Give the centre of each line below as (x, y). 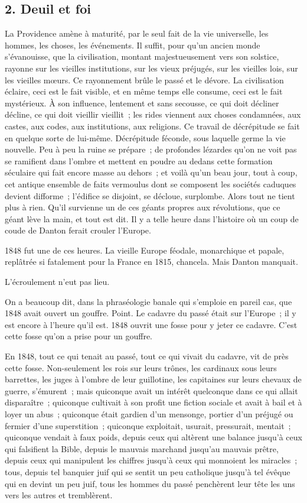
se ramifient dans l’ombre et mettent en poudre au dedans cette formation (139, 160)
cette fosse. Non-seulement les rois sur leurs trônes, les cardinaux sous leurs (141, 367)
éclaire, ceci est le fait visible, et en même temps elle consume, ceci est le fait (144, 91)
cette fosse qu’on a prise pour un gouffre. (79, 336)
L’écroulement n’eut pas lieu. (57, 282)
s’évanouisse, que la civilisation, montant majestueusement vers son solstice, (142, 56)
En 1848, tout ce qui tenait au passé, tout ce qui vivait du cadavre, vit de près (147, 356)
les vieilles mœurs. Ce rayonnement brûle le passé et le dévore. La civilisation (144, 79)
